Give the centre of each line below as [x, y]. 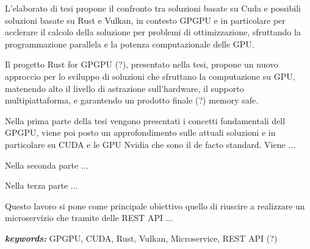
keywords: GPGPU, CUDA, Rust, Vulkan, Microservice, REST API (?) [141, 238]
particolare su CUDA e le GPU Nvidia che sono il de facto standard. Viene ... [150, 144]
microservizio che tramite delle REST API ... [89, 218]
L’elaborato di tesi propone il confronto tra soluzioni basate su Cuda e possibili [153, 8]
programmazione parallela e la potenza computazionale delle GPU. [130, 44]
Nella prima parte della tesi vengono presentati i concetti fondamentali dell [145, 120]
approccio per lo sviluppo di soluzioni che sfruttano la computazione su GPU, [150, 76]
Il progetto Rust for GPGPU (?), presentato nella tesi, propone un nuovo [142, 64]
